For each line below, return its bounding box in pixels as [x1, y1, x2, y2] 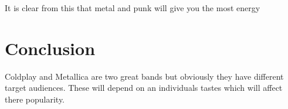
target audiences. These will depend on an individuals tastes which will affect [5, 81, 283, 94]
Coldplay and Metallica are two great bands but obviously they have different [5, 70, 284, 82]
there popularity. [5, 93, 65, 105]
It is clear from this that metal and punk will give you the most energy [5, 2, 260, 13]
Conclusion [5, 36, 96, 60]
